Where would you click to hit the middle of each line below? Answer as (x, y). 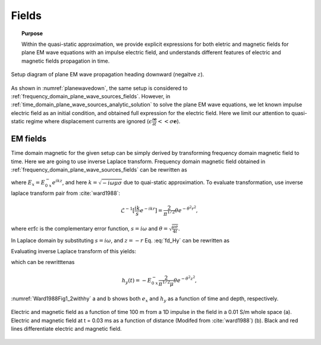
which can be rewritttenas (43, 262)
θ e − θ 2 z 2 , (185, 279)
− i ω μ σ (112, 183)
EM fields (29, 139)
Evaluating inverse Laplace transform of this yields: (74, 251)
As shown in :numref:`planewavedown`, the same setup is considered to (99, 88)
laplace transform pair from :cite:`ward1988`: (66, 193)
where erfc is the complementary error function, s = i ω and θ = (89, 228)
